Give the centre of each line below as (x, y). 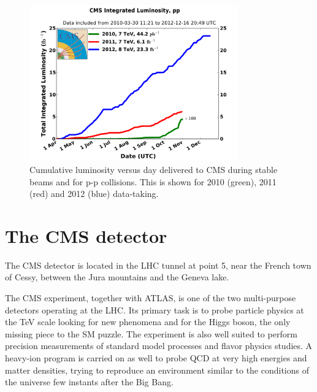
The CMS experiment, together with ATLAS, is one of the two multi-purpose (151, 298)
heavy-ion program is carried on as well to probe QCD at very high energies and (156, 358)
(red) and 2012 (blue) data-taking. (94, 194)
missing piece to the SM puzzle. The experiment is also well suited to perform (151, 333)
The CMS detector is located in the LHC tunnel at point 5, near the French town (158, 265)
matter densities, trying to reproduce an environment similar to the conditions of (157, 370)
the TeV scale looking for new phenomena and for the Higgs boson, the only (148, 322)
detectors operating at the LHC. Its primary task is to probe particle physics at (155, 309)
